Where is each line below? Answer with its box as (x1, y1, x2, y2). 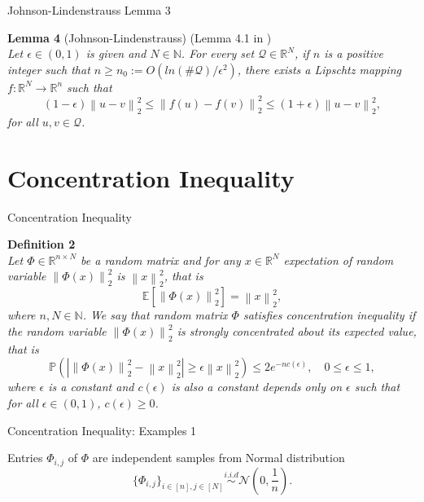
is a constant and (48, 378, 134, 395)
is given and (85, 45, 146, 62)
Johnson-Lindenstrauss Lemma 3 (7, 2, 171, 18)
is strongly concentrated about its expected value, (177, 323, 417, 340)
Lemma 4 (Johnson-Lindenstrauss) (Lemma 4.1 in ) (7, 29, 272, 46)
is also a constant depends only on (171, 378, 342, 395)
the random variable (7, 323, 107, 340)
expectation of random (283, 251, 394, 268)
